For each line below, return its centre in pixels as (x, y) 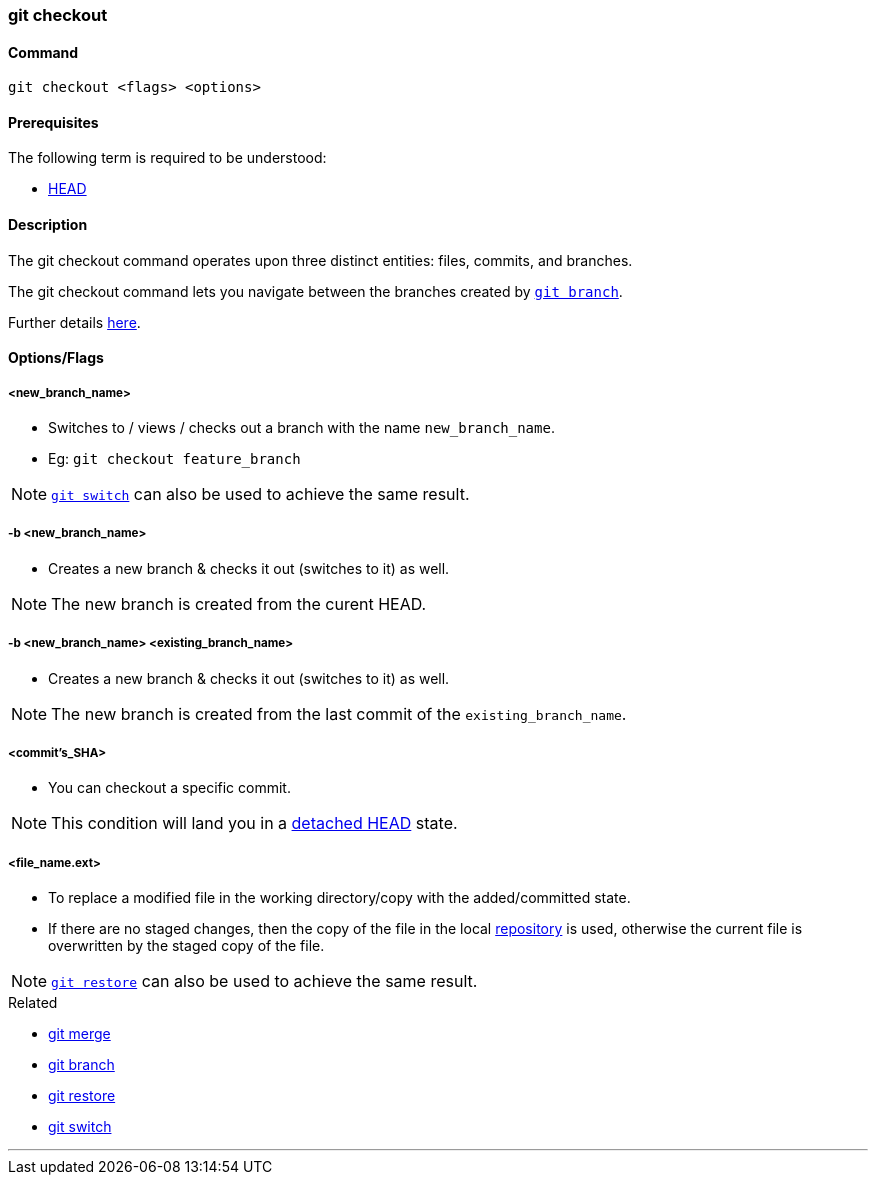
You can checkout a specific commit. (169, 788)
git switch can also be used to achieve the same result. (260, 494)
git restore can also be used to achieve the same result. (264, 981)
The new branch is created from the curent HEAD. (239, 603)
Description (48, 225)
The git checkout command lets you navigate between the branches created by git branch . (315, 291)
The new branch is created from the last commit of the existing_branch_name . (339, 713)
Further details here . (74, 322)
